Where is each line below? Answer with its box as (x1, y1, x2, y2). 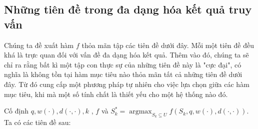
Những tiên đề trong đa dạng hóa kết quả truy (4, 1, 252, 17)
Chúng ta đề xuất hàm (4, 39, 74, 50)
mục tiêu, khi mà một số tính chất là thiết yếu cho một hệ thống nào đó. (4, 88, 228, 99)
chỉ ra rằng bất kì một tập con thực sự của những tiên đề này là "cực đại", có (4, 59, 241, 69)
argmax (129, 108, 152, 115)
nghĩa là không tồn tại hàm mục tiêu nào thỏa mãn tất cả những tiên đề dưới (4, 69, 242, 79)
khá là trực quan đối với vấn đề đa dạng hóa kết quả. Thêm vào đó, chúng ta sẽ (4, 49, 249, 60)
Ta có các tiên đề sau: (4, 117, 71, 127)
